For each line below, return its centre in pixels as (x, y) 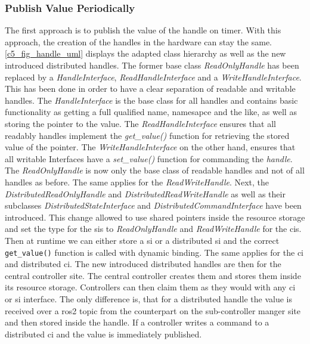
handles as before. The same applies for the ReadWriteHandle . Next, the (137, 182)
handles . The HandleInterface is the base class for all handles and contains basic (151, 100)
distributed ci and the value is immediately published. (103, 334)
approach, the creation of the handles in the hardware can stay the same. (139, 41)
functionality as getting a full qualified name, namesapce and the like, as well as (151, 112)
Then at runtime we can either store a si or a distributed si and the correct (142, 240)
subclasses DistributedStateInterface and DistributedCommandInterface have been (153, 205)
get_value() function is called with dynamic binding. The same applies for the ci (154, 252)
